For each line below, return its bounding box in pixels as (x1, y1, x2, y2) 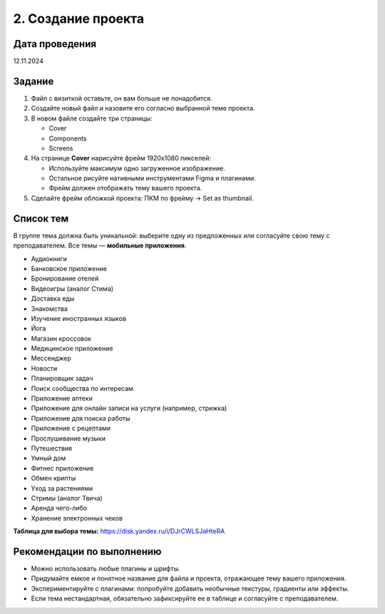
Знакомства (31, 304, 68, 313)
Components (48, 134, 87, 143)
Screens (48, 143, 74, 153)
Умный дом (31, 454, 66, 463)
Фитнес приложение (31, 464, 94, 472)
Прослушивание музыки (31, 434, 106, 442)
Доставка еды (31, 295, 75, 303)
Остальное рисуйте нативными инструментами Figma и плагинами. (48, 174, 256, 183)
